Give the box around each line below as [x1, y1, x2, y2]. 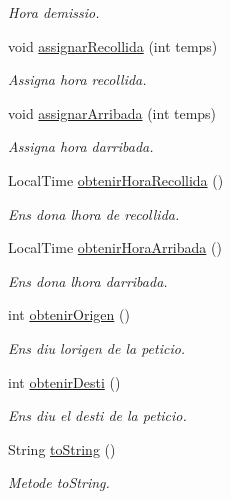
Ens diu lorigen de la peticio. [8, 337, 186, 358]
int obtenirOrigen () [8, 304, 130, 325]
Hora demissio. [8, 2, 100, 22]
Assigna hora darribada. [8, 136, 154, 157]
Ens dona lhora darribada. [8, 270, 168, 291]
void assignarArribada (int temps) [8, 102, 217, 123]
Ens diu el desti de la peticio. [8, 405, 187, 426]
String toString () [8, 438, 116, 459]
